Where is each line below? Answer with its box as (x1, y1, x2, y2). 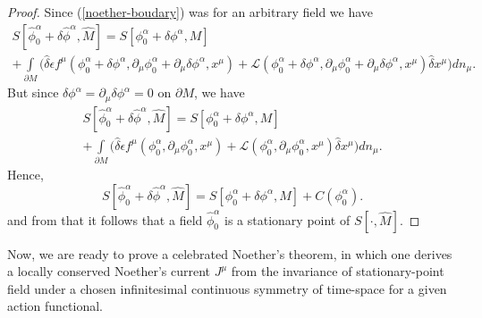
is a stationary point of (224, 210, 351, 229)
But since (7, 83, 59, 102)
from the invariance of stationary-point (231, 262, 444, 280)
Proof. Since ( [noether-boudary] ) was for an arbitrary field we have (7, 3, 374, 21)
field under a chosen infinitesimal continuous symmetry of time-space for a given (7, 279, 447, 297)
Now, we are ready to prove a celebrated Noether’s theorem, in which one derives (7, 244, 452, 263)
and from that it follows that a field (7, 210, 203, 229)
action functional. (7, 297, 103, 315)
